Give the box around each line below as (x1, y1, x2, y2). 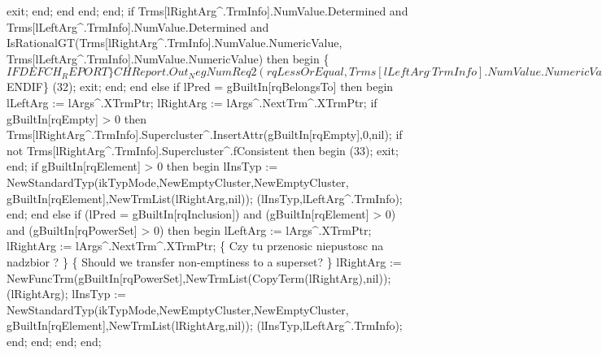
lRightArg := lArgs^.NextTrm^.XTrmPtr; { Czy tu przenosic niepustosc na (7, 237, 384, 254)
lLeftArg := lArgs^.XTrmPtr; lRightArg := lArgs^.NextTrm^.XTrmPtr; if (7, 93, 377, 110)
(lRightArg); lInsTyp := (7, 285, 126, 302)
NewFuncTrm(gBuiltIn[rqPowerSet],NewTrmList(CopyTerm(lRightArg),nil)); (7, 269, 391, 286)
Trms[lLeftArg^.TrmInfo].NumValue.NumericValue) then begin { (7, 50, 329, 67)
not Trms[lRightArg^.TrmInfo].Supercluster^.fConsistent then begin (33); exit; (7, 141, 399, 158)
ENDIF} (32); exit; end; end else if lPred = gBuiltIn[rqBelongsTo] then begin (7, 78, 394, 95)
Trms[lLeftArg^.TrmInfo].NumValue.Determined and (7, 18, 269, 35)
